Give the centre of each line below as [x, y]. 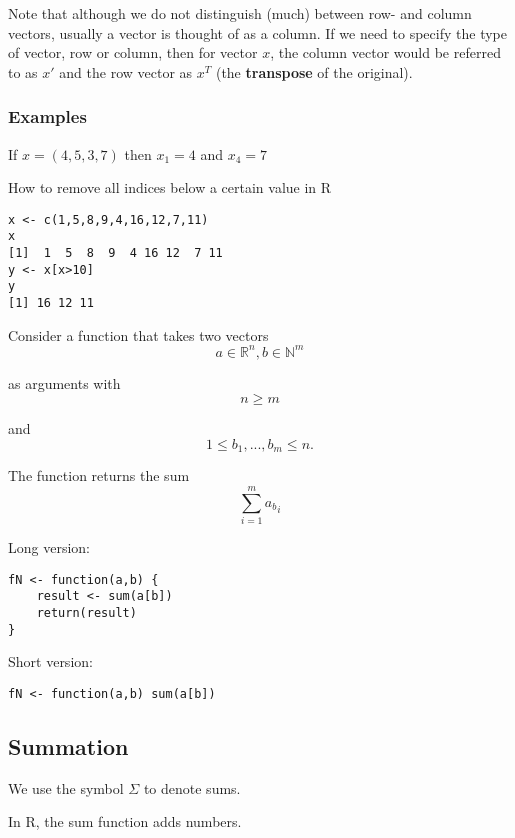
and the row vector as [126, 71]
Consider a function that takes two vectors [138, 334]
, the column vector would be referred [385, 52]
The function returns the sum [99, 475]
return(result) [86, 613]
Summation [68, 746]
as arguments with [64, 382]
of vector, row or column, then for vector [133, 52]
